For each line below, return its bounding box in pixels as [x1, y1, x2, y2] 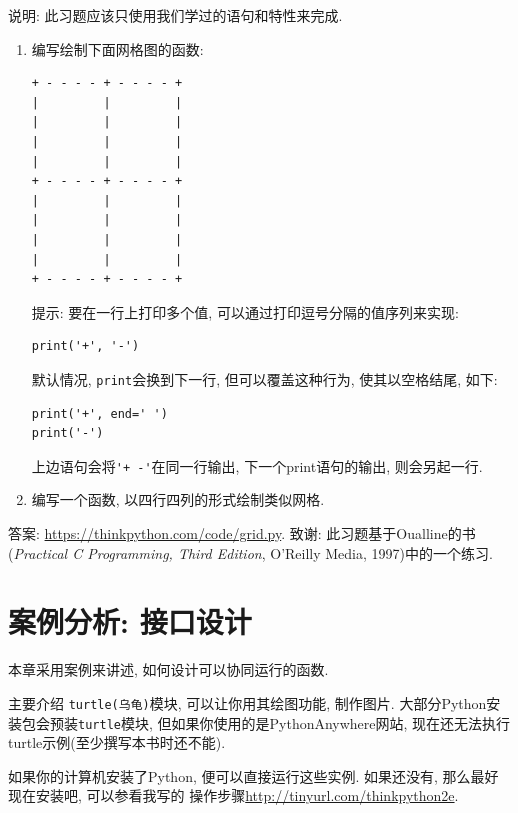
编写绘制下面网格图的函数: [31, 38, 204, 59]
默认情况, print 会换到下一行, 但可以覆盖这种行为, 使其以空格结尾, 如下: [31, 368, 498, 389]
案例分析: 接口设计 [8, 601, 252, 642]
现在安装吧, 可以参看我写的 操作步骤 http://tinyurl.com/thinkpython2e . [8, 785, 459, 806]
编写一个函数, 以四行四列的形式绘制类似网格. [31, 489, 325, 510]
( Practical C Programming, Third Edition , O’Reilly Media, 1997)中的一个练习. [8, 542, 493, 563]
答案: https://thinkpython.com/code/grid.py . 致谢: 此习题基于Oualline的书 [8, 523, 476, 543]
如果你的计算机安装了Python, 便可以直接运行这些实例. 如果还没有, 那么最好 [8, 765, 499, 786]
